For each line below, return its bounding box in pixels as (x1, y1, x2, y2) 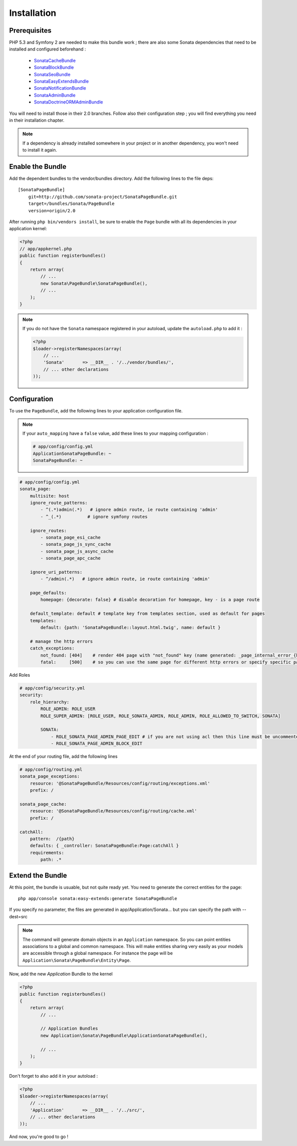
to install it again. (22, 147, 57, 153)
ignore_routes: (30, 528, 67, 533)
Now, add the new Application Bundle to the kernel (9, 971, 113, 977)
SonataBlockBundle (34, 64, 74, 70)
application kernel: (9, 226, 47, 232)
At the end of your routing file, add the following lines (9, 753, 118, 759)
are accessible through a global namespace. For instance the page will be (22, 950, 173, 956)
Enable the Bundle (9, 162, 67, 171)
